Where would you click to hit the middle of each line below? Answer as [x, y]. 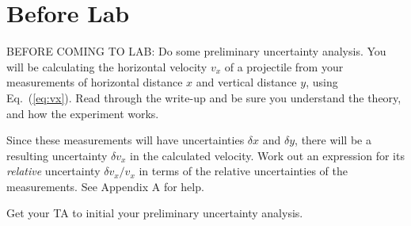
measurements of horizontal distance [95, 82]
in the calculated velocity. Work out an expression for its [267, 155]
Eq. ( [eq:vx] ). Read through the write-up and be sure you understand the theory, [204, 97]
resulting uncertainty [57, 155]
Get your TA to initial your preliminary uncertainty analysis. [155, 213]
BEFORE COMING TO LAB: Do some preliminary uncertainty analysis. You [196, 51]
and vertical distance [246, 82]
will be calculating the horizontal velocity [107, 66]
